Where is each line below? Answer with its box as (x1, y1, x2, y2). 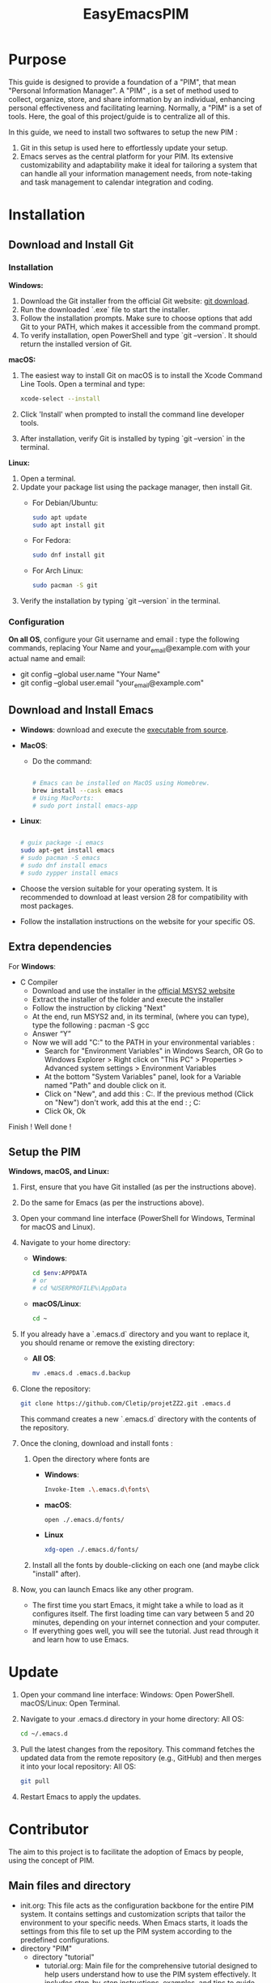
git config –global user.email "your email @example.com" (19, 678, 205, 690)
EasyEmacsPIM (83, 5, 189, 23)
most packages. (19, 900, 74, 910)
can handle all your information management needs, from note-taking (19, 168, 252, 178)
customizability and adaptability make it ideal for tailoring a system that (19, 159, 257, 170)
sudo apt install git (32, 521, 105, 529)
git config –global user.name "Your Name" (19, 669, 161, 680)
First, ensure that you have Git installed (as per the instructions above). (19, 1182, 256, 1192)
